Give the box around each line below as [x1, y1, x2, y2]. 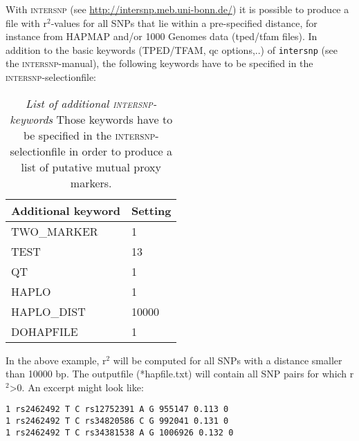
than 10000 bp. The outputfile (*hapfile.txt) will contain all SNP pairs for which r [6, 366, 354, 381]
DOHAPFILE [11, 323, 78, 339]
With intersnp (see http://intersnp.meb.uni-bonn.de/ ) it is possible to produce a [6, 2, 349, 16]
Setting [131, 202, 172, 218]
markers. [70, 174, 112, 191]
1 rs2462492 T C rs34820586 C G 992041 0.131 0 [6, 416, 229, 426]
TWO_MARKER [11, 223, 98, 239]
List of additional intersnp [25, 95, 153, 111]
